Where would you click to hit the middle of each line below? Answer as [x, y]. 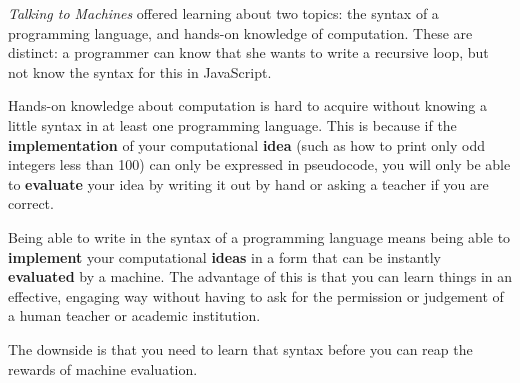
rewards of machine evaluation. [103, 368]
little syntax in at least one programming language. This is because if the [232, 124]
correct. [31, 203]
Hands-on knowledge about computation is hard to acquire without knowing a [247, 105]
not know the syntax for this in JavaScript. [140, 71]
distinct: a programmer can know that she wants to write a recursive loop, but [248, 52]
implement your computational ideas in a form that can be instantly [224, 256]
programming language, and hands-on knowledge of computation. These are [240, 32]
